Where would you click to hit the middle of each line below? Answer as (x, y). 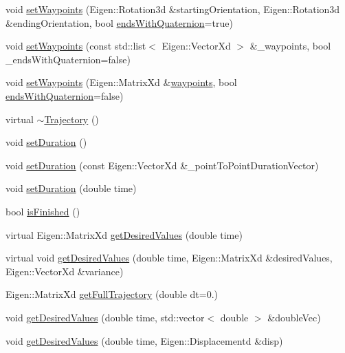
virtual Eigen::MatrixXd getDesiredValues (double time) (124, 234)
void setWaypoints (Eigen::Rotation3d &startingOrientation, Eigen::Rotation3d (173, 9)
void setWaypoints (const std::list (76, 46)
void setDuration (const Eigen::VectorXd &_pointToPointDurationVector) (162, 165)
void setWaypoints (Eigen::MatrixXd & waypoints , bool (121, 82)
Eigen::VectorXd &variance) (65, 271)
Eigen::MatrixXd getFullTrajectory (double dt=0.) (112, 294)
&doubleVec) (294, 317)
